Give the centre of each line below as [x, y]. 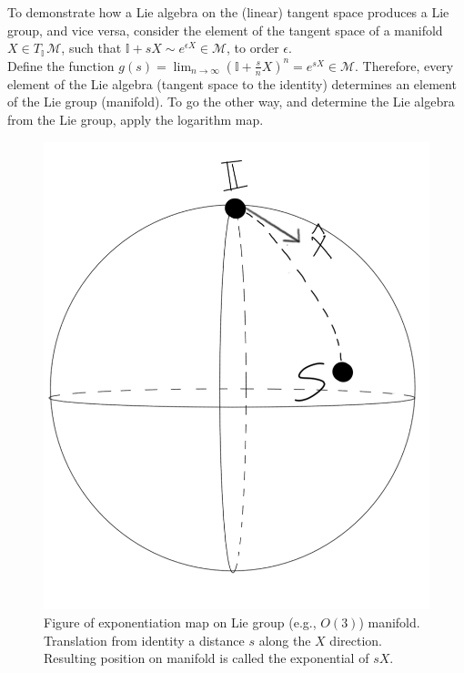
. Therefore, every [404, 65]
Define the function [61, 65]
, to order [253, 48]
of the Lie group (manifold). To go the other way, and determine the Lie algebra [231, 102]
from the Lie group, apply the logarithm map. [136, 119]
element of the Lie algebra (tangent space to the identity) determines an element [232, 83]
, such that [91, 48]
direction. [356, 640]
